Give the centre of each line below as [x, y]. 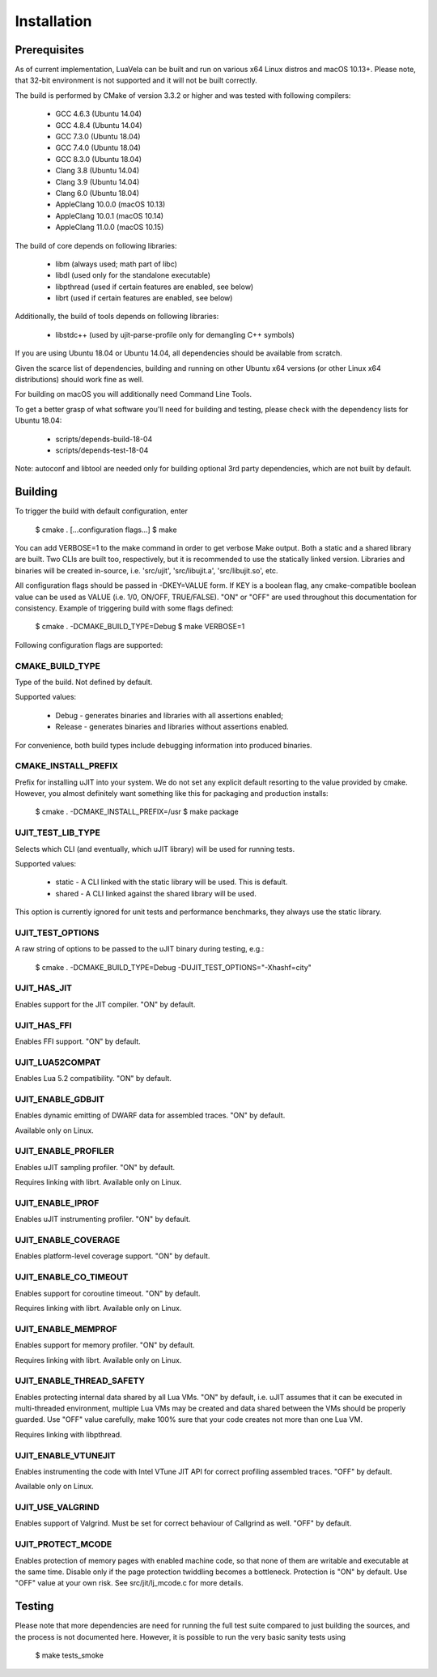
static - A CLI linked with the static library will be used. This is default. [172, 882]
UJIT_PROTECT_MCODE [64, 1544]
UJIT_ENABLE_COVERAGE [68, 1241]
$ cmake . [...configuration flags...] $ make [106, 530]
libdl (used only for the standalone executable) [133, 275]
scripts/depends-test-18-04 [102, 450]
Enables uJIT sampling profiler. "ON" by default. [95, 1167]
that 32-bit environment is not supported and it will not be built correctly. [136, 80]
